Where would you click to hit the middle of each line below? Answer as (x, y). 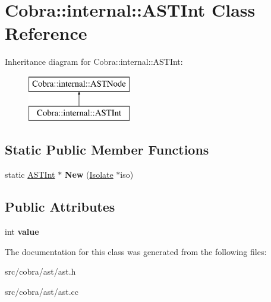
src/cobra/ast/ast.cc (42, 291)
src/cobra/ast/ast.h (40, 271)
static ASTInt (30, 174)
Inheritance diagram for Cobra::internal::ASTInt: (94, 62)
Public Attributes (60, 207)
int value (22, 232)
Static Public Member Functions (107, 150)
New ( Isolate (89, 174)
